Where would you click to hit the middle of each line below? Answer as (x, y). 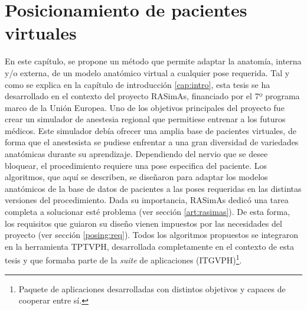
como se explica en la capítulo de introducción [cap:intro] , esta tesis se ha (138, 84)
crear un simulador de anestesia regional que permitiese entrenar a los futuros (145, 119)
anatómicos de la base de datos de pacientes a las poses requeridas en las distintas (153, 188)
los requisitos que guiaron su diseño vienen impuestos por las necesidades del (143, 223)
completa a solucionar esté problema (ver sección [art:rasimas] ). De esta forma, (148, 212)
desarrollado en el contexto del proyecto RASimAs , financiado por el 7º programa (152, 96)
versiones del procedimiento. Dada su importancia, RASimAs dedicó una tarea (147, 200)
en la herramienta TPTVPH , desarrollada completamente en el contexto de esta (149, 246)
